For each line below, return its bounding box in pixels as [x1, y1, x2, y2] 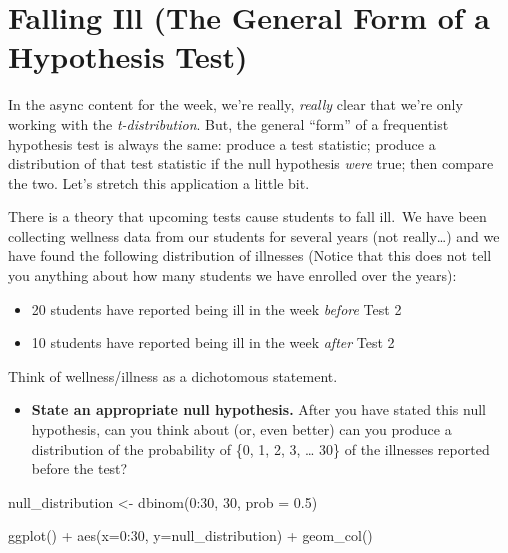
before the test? [31, 458, 128, 479]
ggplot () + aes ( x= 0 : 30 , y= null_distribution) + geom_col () [8, 525, 373, 546]
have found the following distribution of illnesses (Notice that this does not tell [8, 245, 492, 266]
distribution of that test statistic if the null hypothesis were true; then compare [8, 153, 494, 174]
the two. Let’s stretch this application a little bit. [8, 172, 310, 193]
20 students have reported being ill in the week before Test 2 [31, 298, 402, 319]
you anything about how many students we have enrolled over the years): [8, 265, 457, 286]
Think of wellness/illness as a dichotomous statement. [8, 365, 338, 386]
